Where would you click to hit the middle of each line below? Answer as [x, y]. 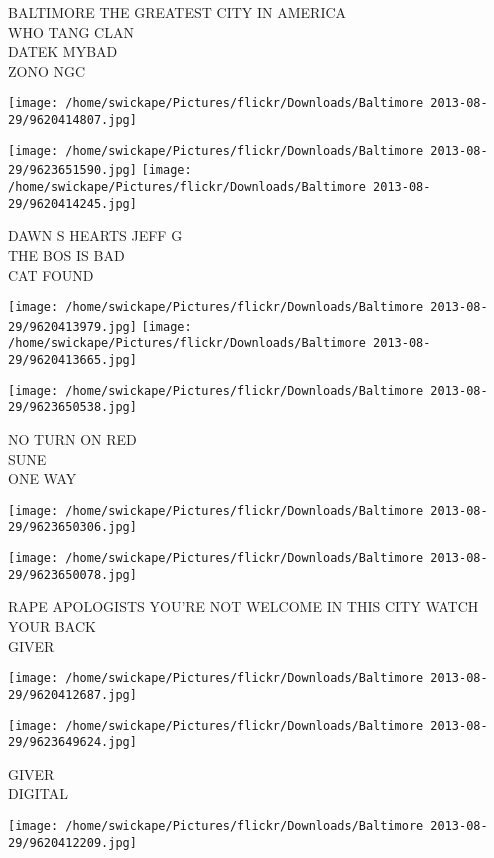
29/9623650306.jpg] [72, 527]
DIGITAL [38, 793]
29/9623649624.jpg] [72, 742]
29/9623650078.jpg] [72, 574]
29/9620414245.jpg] [72, 203]
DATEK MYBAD [63, 51]
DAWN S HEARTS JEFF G [95, 235]
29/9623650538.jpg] [72, 407]
